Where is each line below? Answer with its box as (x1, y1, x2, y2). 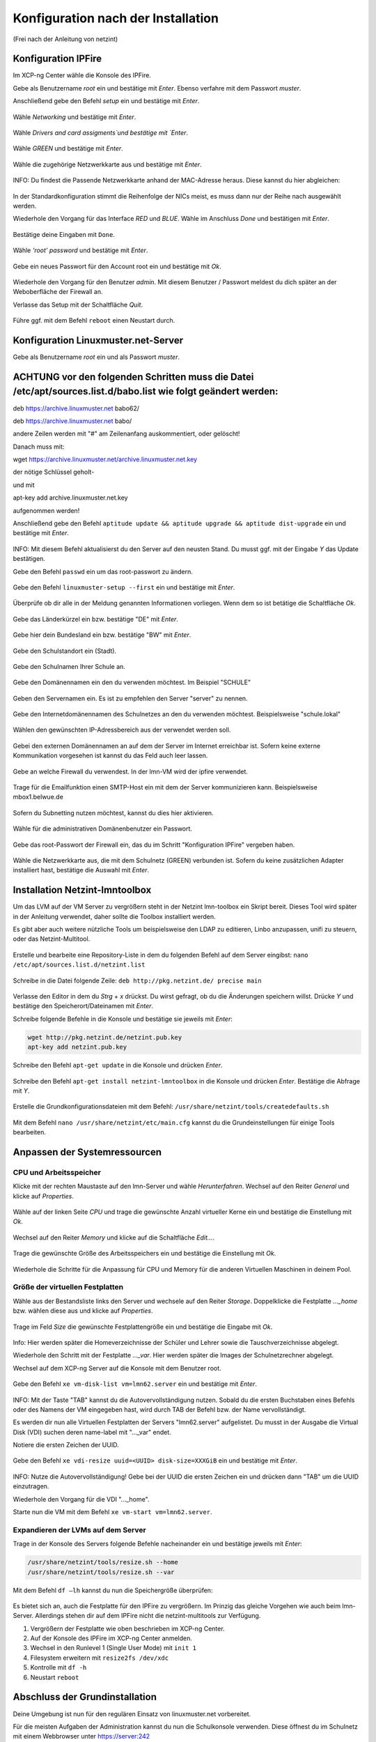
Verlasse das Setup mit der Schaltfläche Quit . (13, 300, 143, 309)
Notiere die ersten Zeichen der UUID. (13, 1441, 119, 1449)
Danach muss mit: (13, 442, 65, 451)
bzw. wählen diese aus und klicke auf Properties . (13, 1306, 153, 1315)
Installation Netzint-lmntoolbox (13, 884, 152, 896)
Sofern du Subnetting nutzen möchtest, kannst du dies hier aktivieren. (13, 808, 214, 817)
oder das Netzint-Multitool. (13, 934, 91, 943)
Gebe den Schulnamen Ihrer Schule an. (13, 662, 125, 670)
